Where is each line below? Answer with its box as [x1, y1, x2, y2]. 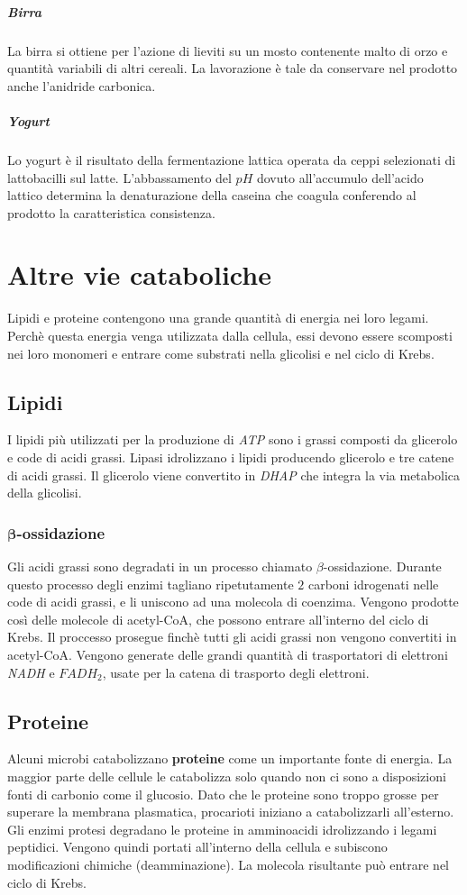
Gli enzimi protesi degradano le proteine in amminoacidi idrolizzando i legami [7, 819, 437, 838]
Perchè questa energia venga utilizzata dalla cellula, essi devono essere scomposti [7, 326, 453, 344]
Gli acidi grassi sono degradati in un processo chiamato [7, 556, 313, 575]
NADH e [7, 662, 55, 681]
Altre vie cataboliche [7, 256, 271, 293]
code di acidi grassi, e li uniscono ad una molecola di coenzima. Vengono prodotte [7, 592, 459, 611]
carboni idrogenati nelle [307, 574, 439, 593]
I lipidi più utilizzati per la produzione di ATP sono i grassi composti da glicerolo [7, 430, 458, 449]
